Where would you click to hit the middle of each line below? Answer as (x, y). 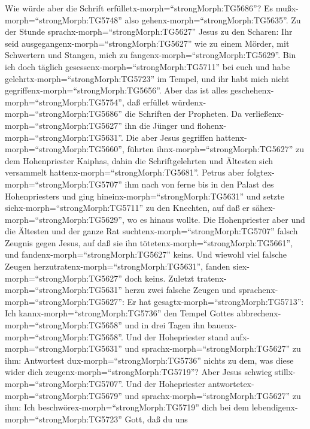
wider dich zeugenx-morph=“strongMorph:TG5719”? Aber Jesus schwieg (139, 372)
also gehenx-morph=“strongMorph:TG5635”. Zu (213, 19)
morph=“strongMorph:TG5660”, (65, 149)
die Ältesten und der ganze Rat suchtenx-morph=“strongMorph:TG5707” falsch (151, 231)
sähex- (264, 208)
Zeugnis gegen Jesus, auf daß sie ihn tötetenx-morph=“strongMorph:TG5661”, (149, 242)
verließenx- (264, 114)
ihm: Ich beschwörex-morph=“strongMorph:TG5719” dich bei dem (127, 407)
